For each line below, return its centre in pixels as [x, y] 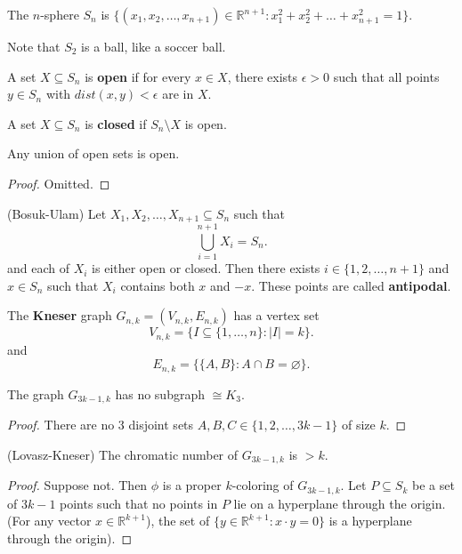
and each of [38, 268]
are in [178, 94]
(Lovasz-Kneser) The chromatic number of [123, 454]
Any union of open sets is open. [93, 153]
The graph [36, 393]
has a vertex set [276, 315]
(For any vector [49, 521]
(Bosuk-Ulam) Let [57, 213]
